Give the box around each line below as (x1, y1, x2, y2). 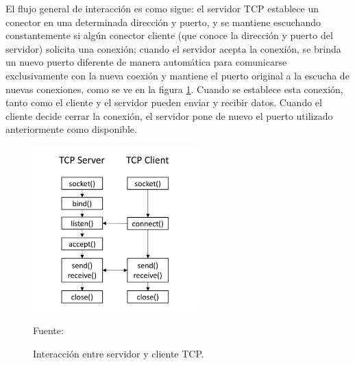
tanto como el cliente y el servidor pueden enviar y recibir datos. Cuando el (5, 95, 322, 110)
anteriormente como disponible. (5, 122, 137, 136)
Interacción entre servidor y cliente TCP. (33, 347, 204, 360)
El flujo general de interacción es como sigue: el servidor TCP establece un (5, 1, 319, 15)
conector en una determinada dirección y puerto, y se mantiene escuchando (5, 14, 321, 29)
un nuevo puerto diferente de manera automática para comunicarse (5, 55, 287, 69)
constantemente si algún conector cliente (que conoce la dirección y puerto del (5, 28, 333, 42)
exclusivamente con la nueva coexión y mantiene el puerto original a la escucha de (5, 68, 350, 82)
